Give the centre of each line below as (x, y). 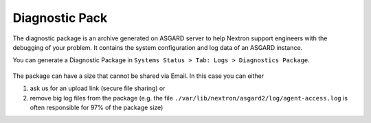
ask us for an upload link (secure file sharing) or (98, 88)
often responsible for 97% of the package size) (97, 107)
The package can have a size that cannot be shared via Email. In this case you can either (138, 76)
